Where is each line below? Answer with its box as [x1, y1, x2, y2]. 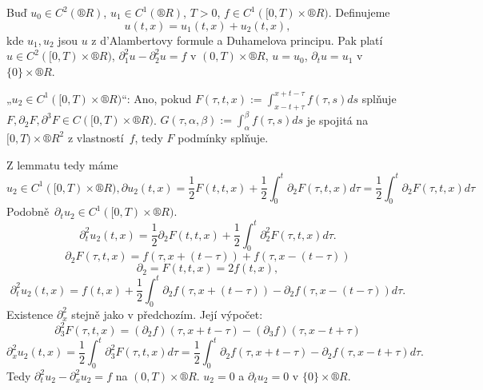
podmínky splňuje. [178, 129, 269, 145]
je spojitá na [306, 111, 369, 128]
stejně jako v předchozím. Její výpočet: [71, 305, 263, 322]
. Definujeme [328, 4, 390, 20]
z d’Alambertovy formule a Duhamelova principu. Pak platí [91, 31, 383, 48]
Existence [6, 305, 54, 322]
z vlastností [67, 129, 124, 145]
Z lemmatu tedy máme [6, 156, 118, 173]
